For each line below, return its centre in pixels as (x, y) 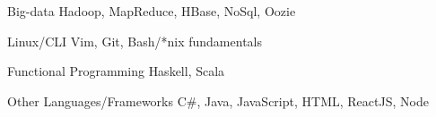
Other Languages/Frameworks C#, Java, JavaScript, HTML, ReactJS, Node (218, 100)
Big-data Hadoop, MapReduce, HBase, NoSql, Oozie (152, 11)
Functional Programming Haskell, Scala (116, 71)
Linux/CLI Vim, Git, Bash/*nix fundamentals (135, 41)
